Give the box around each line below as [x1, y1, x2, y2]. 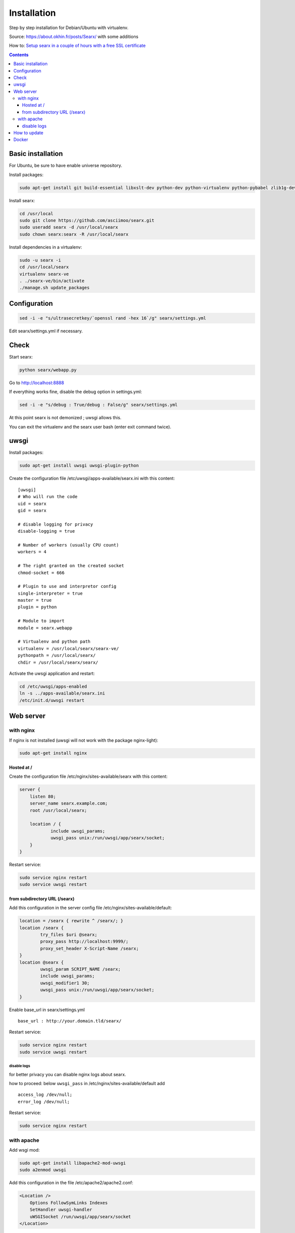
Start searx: [9, 354, 33, 360]
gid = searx [18, 508, 47, 513]
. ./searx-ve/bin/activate [19, 278, 85, 284]
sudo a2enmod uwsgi [19, 1167, 66, 1173]
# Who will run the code [18, 494, 78, 500]
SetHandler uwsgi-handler [29, 1207, 92, 1213]
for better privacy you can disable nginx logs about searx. [9, 1071, 126, 1077]
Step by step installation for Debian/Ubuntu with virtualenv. [9, 25, 129, 31]
